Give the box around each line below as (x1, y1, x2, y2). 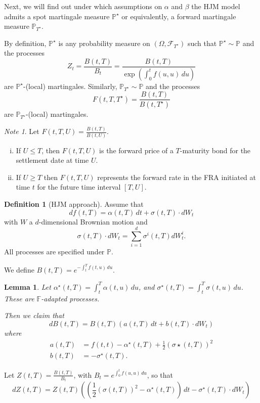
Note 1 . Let (4, 126, 39, 137)
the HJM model (191, 1, 240, 11)
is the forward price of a (99, 145, 174, 155)
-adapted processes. (41, 293, 100, 303)
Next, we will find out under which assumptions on (4, 1, 162, 11)
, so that (147, 369, 174, 380)
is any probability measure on (58, 37, 150, 48)
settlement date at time (16, 155, 89, 165)
